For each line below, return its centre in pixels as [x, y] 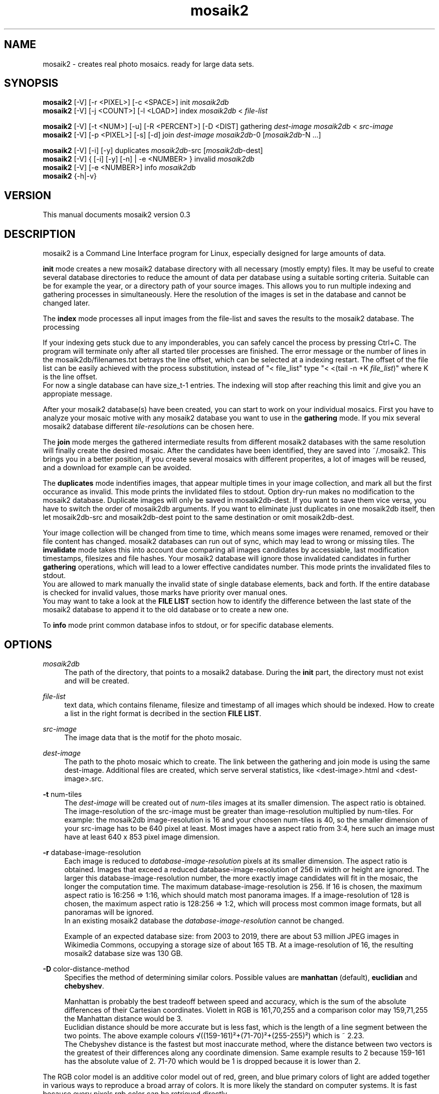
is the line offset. [70, 377]
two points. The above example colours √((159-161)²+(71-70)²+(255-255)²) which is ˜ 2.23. [214, 1035]
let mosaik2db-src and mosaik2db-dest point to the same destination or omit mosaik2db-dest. [198, 517]
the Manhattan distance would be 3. [124, 1018]
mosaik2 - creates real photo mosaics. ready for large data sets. [148, 64]
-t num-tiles [62, 794]
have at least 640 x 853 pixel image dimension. [142, 837]
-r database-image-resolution [92, 852]
